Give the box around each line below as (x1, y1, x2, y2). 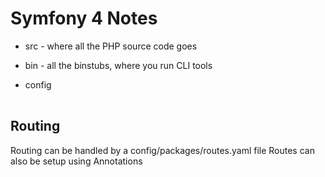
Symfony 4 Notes (10, 7, 158, 30)
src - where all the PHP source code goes (24, 40, 198, 52)
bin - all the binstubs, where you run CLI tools (24, 59, 213, 71)
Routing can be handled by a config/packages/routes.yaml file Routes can (10, 144, 315, 156)
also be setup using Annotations (10, 155, 143, 167)
